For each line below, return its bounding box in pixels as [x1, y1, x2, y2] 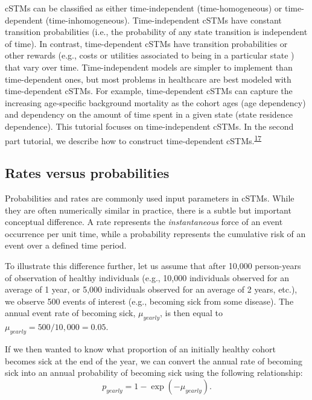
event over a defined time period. [5, 239, 127, 252]
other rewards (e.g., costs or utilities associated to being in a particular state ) [5, 49, 294, 62]
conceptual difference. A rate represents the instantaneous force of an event [5, 215, 283, 228]
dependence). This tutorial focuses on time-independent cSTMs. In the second [5, 119, 294, 132]
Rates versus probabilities [5, 163, 170, 182]
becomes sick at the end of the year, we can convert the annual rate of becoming [5, 354, 302, 367]
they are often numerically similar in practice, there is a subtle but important [5, 203, 291, 216]
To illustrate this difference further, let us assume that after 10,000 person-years [5, 259, 301, 271]
